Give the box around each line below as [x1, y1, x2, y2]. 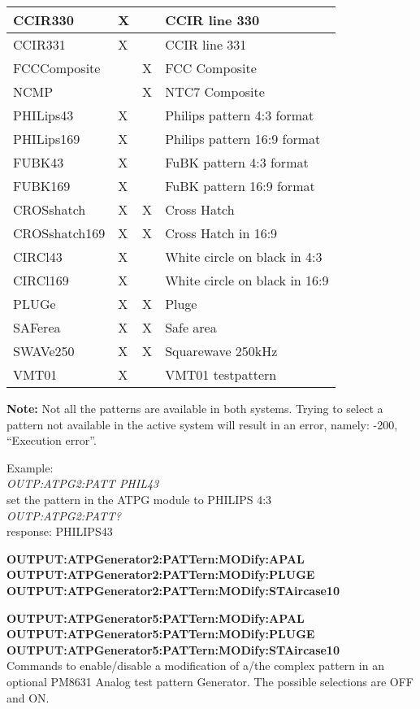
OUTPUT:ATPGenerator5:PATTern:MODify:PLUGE [6, 625, 315, 642]
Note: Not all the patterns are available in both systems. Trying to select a [6, 400, 383, 416]
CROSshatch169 [13, 224, 106, 242]
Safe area [165, 318, 217, 337]
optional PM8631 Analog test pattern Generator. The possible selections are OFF [6, 672, 414, 689]
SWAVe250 [13, 341, 75, 360]
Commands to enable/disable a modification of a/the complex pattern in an [6, 657, 384, 674]
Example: [6, 459, 54, 476]
